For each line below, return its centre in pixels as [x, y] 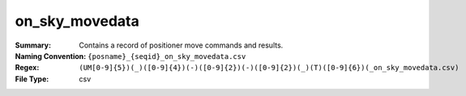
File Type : [32, 79]
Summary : [33, 45]
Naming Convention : [51, 56]
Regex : [27, 68]
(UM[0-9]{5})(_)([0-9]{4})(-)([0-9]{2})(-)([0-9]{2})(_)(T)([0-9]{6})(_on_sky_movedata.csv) [269, 68]
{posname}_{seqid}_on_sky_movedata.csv [167, 56]
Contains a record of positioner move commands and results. [181, 45]
